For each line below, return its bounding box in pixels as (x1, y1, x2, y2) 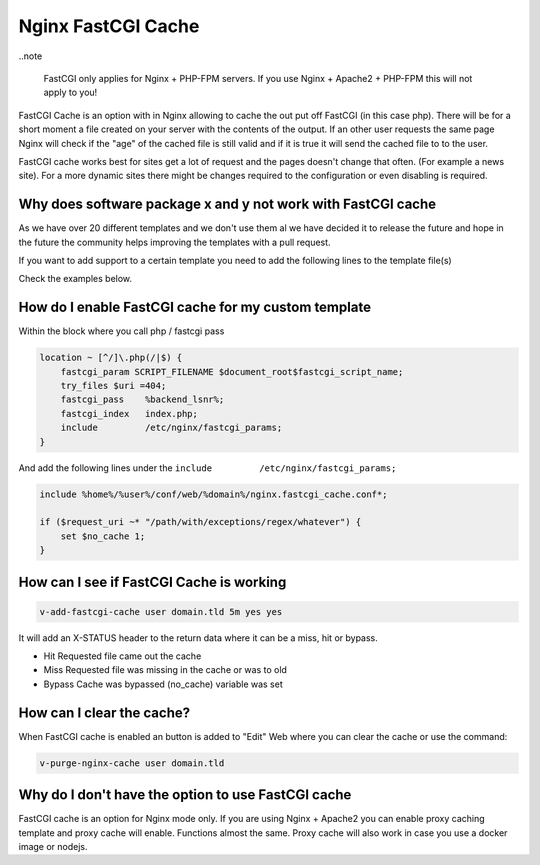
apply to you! (43, 86, 98, 99)
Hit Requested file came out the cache (43, 650, 202, 662)
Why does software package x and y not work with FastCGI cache (18, 196, 437, 213)
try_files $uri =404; (60, 380, 167, 392)
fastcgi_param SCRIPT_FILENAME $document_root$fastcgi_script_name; (60, 366, 404, 377)
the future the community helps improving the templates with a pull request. (18, 236, 331, 248)
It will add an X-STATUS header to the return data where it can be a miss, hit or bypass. (18, 631, 379, 644)
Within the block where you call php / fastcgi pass (18, 325, 225, 337)
